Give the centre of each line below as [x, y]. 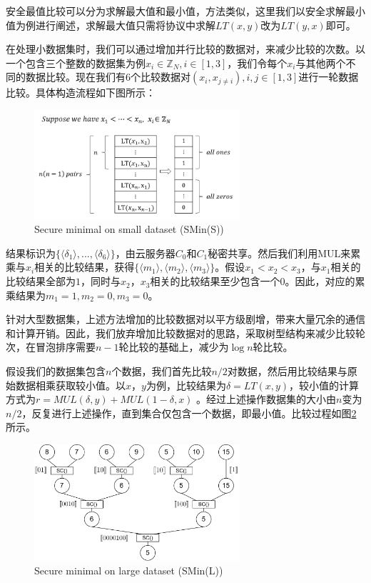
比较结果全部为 [41, 281]
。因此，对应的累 [325, 281]
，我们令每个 [257, 63]
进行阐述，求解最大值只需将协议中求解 [125, 25]
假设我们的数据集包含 [56, 371]
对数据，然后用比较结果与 [287, 371]
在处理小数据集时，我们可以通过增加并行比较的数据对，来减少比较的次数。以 [185, 49]
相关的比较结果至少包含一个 [215, 281]
